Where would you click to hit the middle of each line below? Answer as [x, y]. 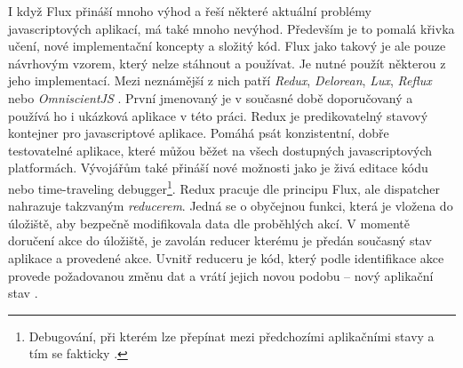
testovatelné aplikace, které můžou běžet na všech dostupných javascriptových [220, 150]
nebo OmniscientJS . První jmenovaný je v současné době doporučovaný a [211, 97]
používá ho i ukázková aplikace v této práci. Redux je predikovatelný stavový [218, 115]
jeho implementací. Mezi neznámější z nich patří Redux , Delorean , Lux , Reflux [220, 80]
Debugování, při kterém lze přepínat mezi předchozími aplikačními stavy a [231, 336]
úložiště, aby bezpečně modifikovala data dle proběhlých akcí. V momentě [209, 223]
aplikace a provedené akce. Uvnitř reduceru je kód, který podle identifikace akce [226, 257]
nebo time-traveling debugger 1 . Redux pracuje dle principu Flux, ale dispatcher [224, 187]
